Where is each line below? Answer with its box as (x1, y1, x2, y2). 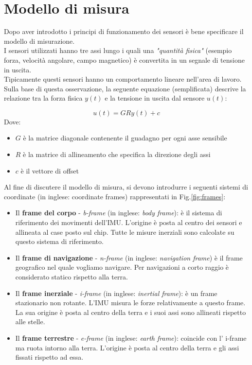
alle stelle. (15, 316, 45, 327)
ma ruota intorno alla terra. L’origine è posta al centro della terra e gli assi (15, 342, 239, 352)
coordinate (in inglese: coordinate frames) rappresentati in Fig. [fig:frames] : (4, 191, 226, 201)
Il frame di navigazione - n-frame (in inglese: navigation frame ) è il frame (15, 252, 243, 262)
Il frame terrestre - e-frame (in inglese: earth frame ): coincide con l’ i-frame (15, 332, 247, 343)
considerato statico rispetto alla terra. (15, 272, 128, 281)
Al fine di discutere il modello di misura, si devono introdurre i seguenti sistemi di (4, 182, 248, 192)
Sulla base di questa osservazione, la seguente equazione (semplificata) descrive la (4, 83, 246, 93)
